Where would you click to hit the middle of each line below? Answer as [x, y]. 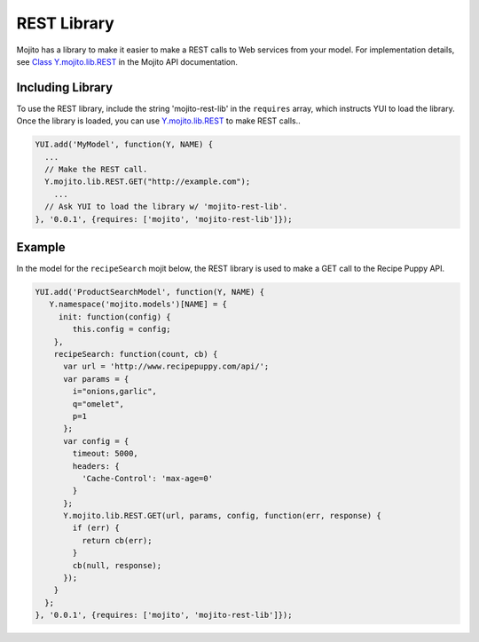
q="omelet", [98, 404]
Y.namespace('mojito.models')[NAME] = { [138, 305]
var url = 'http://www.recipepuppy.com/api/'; [166, 367]
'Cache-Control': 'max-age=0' [147, 478]
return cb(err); [117, 540]
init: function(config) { [115, 317]
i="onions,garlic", [114, 392]
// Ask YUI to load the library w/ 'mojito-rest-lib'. [166, 207]
